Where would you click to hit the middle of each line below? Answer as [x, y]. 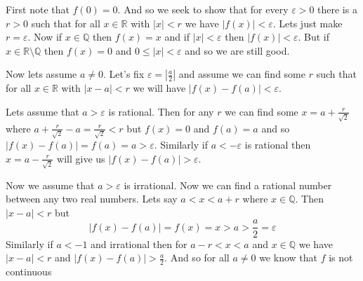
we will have [159, 88]
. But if [313, 37]
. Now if [45, 37]
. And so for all [197, 258]
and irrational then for [139, 244]
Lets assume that [42, 111]
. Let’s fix [124, 74]
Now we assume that [50, 185]
